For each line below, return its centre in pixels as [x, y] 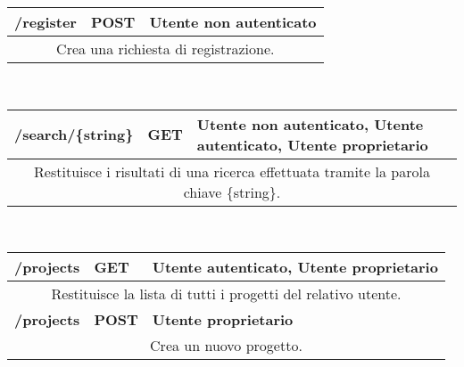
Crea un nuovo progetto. [226, 346]
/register [46, 22]
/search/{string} [74, 135]
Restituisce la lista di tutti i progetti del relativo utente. [226, 294]
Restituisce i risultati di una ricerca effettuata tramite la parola [232, 171]
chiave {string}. [232, 192]
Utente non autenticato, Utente [310, 124]
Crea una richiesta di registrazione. [166, 49]
